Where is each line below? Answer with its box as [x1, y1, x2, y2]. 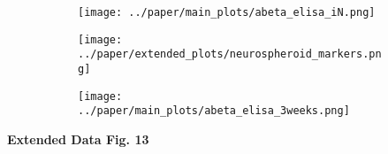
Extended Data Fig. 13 [7, 129, 149, 148]
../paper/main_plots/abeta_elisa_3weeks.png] [78, 104, 350, 118]
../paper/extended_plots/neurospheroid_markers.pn [78, 48, 382, 61]
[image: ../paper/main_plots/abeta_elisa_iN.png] [78, 6, 376, 19]
